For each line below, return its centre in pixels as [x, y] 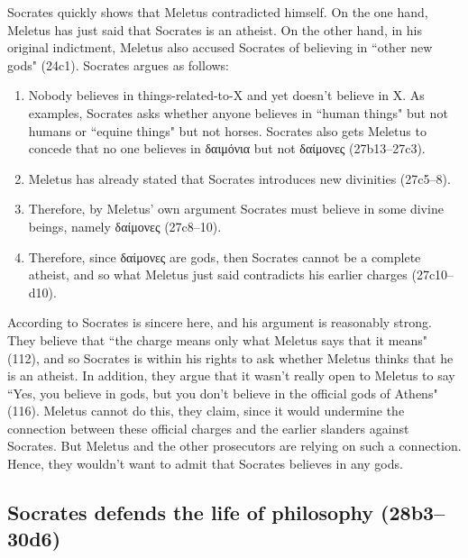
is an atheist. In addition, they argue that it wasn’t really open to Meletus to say [231, 375]
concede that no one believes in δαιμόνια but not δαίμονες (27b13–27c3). [227, 148]
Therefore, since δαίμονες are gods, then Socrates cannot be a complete [225, 256]
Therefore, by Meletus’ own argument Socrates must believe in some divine [236, 209]
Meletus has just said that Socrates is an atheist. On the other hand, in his [215, 29]
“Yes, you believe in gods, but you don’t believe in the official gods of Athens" [223, 393]
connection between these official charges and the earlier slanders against [208, 428]
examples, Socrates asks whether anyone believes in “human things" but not [238, 112]
